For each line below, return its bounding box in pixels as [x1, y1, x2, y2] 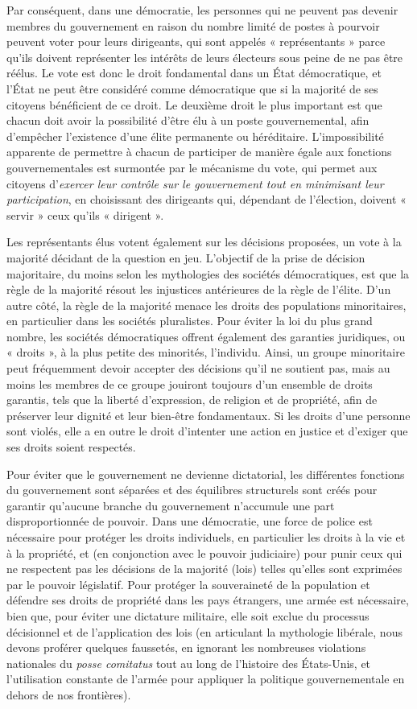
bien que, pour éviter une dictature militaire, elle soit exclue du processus [6, 607, 370, 624]
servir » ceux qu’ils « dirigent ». [6, 206, 164, 223]
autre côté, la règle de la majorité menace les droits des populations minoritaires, [6, 296, 407, 313]
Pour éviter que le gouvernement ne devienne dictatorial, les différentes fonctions [6, 465, 405, 482]
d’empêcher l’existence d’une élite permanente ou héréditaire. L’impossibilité [6, 127, 384, 144]
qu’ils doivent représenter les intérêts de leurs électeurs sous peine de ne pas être [6, 48, 403, 65]
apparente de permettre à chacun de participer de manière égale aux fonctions [6, 143, 392, 160]
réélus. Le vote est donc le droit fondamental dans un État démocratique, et [6, 64, 382, 81]
